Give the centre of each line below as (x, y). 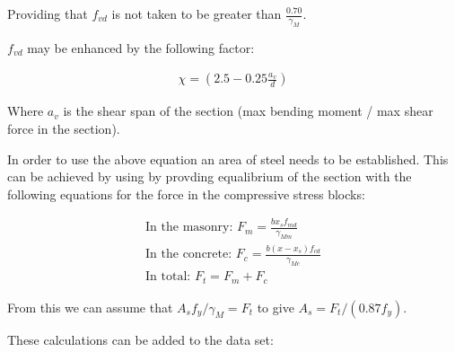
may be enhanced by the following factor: (141, 47)
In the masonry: (189, 228)
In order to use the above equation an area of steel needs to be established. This (228, 158)
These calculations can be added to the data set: (140, 339)
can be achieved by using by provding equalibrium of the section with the (210, 176)
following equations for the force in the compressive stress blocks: (186, 194)
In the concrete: (189, 255)
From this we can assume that (90, 307)
